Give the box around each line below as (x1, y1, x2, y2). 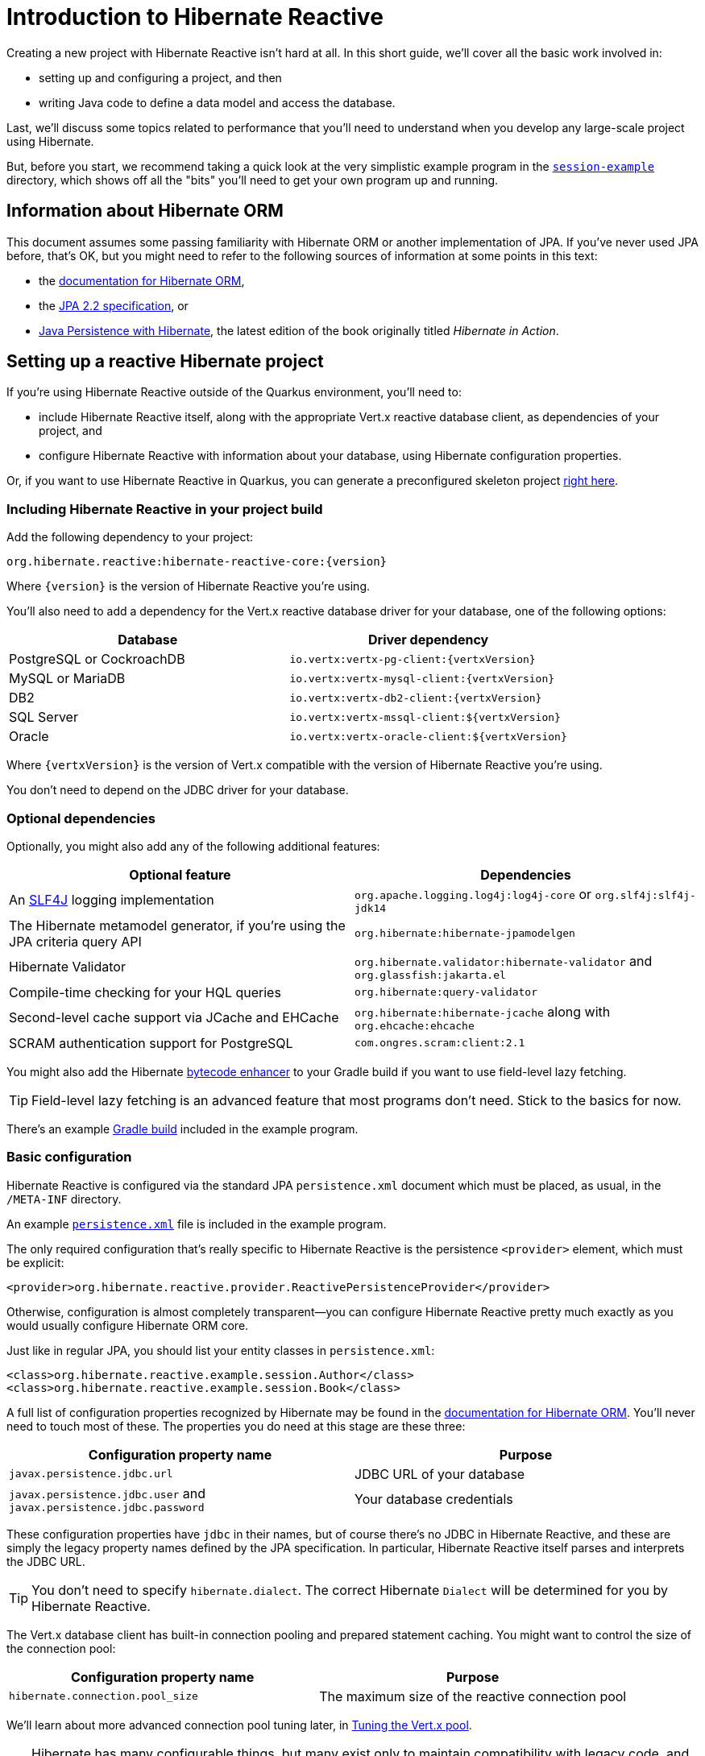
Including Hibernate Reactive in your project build (6, 500, 323, 517)
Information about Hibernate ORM (6, 201, 284, 222)
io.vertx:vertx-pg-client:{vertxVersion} (289, 652, 536, 665)
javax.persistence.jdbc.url (9, 1468, 173, 1481)
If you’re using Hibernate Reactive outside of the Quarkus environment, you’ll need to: (6, 385, 462, 400)
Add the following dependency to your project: (6, 530, 254, 545)
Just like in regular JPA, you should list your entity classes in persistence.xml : (6, 1343, 435, 1357)
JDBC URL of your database (355, 1465, 525, 1482)
